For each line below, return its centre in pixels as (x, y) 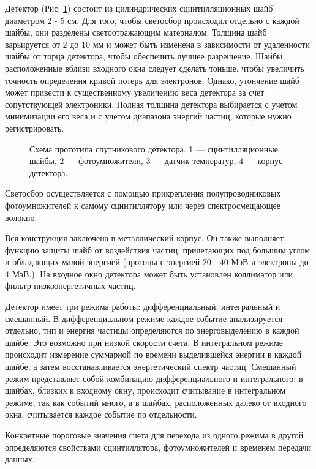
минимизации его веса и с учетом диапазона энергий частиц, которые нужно (148, 116)
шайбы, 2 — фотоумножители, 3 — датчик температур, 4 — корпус (156, 161)
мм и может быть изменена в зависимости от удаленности (201, 44)
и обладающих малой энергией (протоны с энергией (103, 262)
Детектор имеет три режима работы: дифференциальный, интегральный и (143, 306)
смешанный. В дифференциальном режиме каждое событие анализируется (144, 318)
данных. (20, 459)
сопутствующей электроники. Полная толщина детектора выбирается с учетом (151, 104)
